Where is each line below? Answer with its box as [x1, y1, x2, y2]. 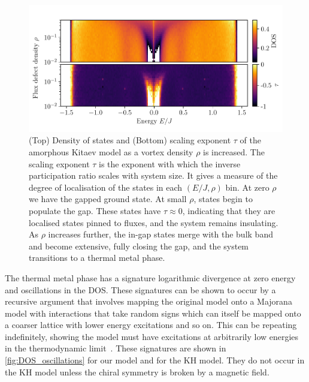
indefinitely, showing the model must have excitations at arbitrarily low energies [5, 330, 299, 342]
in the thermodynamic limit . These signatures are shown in [5, 342, 226, 354]
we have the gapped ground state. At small [29, 192, 187, 205]
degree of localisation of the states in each [29, 181, 183, 193]
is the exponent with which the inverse [99, 157, 241, 170]
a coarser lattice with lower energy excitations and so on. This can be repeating [5, 318, 297, 331]
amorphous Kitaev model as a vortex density [29, 145, 193, 158]
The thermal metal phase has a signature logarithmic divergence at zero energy [5, 271, 296, 284]
